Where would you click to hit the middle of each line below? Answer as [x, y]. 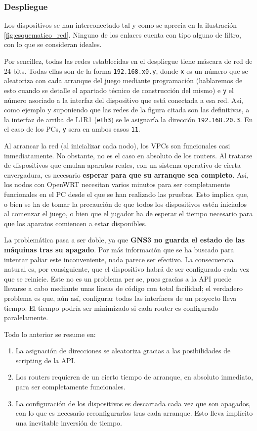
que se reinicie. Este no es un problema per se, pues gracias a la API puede [118, 278]
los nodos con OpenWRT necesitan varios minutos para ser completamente [117, 184]
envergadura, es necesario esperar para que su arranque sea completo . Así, [126, 174]
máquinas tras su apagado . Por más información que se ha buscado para [119, 249]
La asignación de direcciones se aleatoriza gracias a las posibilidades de [123, 351]
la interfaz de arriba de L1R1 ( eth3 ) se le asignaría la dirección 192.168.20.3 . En [128, 119]
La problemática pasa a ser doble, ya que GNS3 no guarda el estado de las [125, 240]
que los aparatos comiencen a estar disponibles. [76, 223]
